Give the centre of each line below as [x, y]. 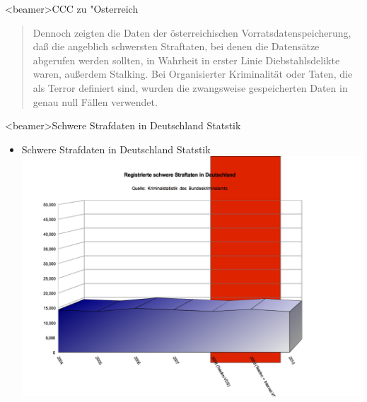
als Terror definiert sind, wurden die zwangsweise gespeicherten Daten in [190, 87]
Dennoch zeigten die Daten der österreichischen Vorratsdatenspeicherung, [192, 32]
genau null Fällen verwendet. [95, 101]
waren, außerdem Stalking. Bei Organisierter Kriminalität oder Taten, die [193, 74]
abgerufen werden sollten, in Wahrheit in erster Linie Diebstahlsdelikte [186, 60]
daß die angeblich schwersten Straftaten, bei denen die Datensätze [176, 46]
